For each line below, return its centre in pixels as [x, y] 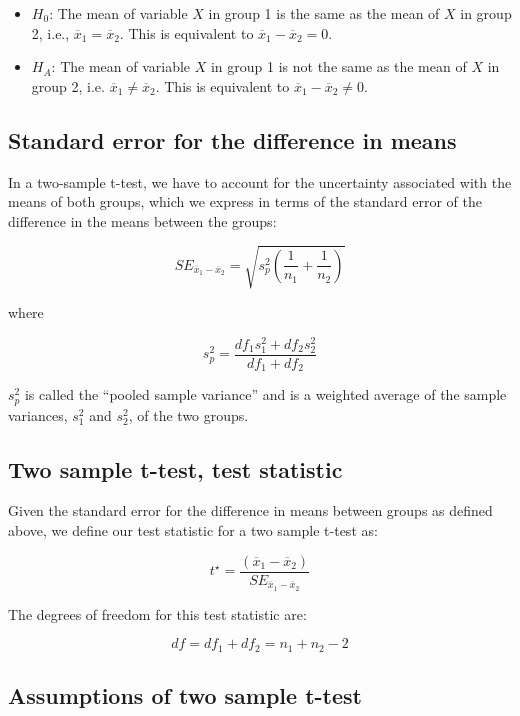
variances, [38, 414]
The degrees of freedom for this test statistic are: [157, 613]
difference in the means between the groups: [142, 220]
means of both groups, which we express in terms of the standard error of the [245, 201]
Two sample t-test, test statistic [175, 468]
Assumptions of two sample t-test [185, 695]
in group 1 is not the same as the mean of [338, 66]
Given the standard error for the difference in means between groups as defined [250, 510]
